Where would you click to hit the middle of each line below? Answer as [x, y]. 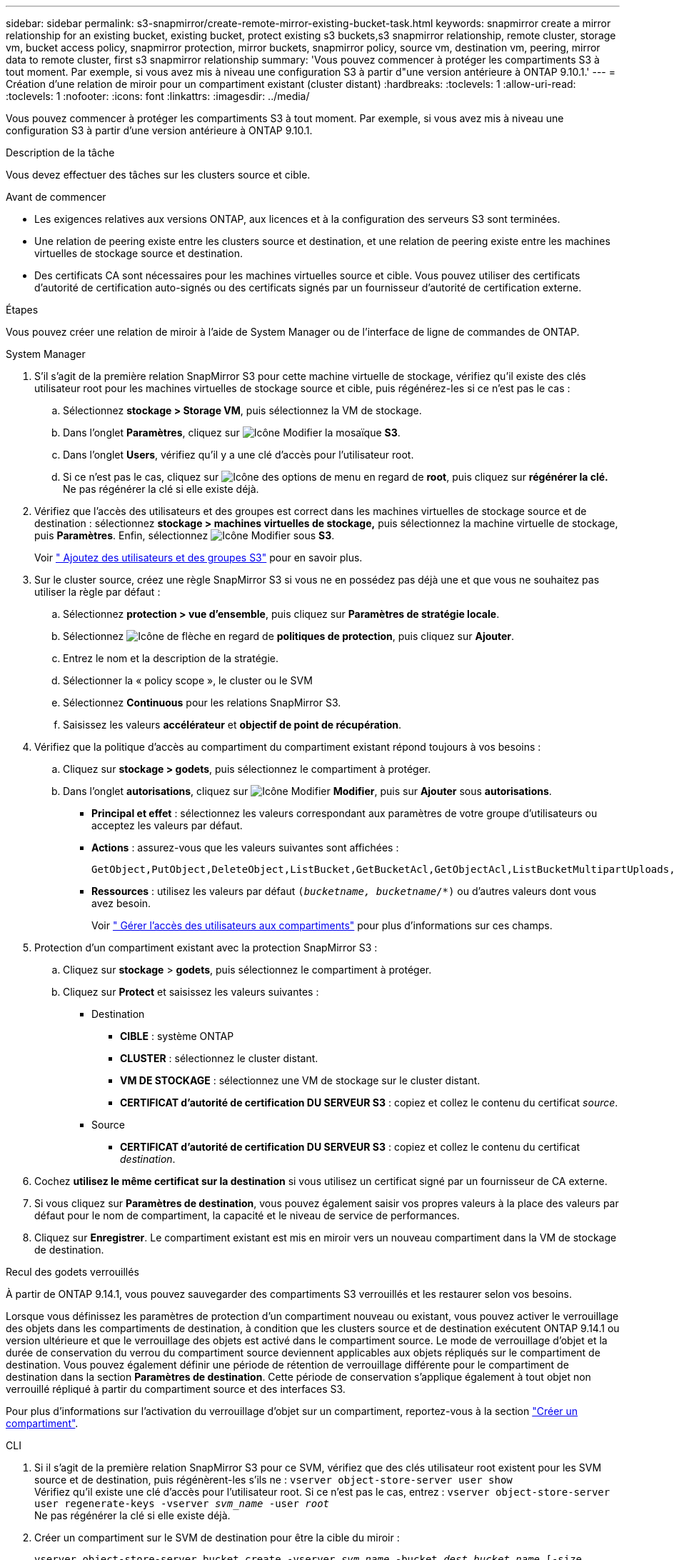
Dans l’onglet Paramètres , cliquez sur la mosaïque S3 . [232, 432]
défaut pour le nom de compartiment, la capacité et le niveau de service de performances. [247, 1215]
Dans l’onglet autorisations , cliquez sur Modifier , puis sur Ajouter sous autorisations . [307, 791]
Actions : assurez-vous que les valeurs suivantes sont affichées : [245, 847]
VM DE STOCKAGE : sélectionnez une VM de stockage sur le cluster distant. [300, 1080]
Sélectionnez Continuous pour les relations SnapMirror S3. [202, 702]
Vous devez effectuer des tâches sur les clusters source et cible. [158, 175]
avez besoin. [121, 903]
